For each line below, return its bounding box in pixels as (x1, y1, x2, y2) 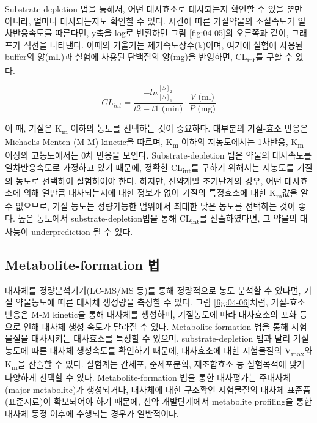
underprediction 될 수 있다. (31, 225, 133, 238)
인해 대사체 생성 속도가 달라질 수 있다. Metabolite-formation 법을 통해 (23, 320, 289, 332)
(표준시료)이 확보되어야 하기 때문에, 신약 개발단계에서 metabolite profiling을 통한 (5, 395, 312, 408)
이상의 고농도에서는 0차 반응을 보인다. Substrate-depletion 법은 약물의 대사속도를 (5, 148, 312, 161)
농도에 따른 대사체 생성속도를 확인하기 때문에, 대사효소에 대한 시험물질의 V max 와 (5, 343, 313, 358)
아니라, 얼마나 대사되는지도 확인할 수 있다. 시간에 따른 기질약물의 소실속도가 (5, 14, 295, 27)
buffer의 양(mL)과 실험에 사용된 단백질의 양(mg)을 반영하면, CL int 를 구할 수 (5, 50, 293, 65)
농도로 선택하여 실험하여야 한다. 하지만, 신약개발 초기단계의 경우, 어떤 (15, 174, 282, 187)
